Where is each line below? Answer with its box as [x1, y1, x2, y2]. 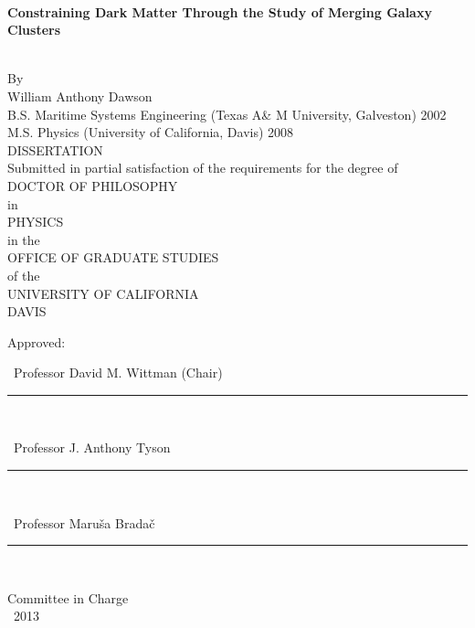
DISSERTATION [7, 140, 103, 159]
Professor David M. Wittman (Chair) [13, 363, 223, 382]
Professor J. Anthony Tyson [13, 438, 171, 457]
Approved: [7, 332, 66, 351]
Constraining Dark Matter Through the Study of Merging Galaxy [7, 2, 432, 21]
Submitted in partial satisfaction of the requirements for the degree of [7, 158, 398, 177]
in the [7, 229, 40, 249]
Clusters [7, 20, 61, 39]
